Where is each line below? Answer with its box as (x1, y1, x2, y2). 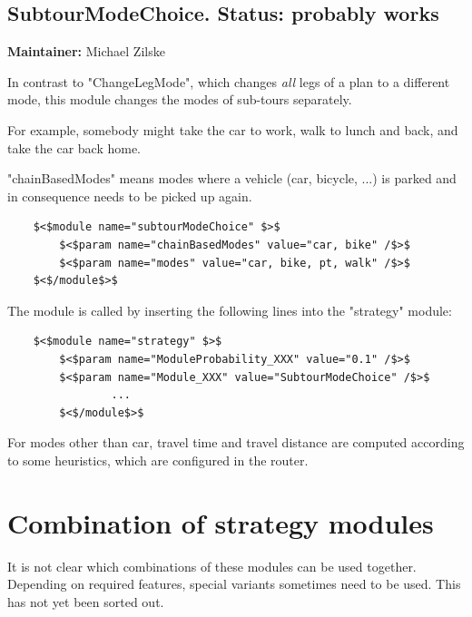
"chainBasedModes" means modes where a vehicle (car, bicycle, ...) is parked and (7, 169, 457, 188)
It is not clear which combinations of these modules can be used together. (7, 556, 417, 575)
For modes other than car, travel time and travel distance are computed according (7, 433, 465, 452)
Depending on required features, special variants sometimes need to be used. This (7, 574, 461, 593)
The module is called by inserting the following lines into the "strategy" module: (7, 300, 452, 319)
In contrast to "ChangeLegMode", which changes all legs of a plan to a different (7, 72, 450, 91)
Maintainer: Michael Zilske (7, 42, 165, 61)
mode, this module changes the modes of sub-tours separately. (7, 90, 352, 109)
